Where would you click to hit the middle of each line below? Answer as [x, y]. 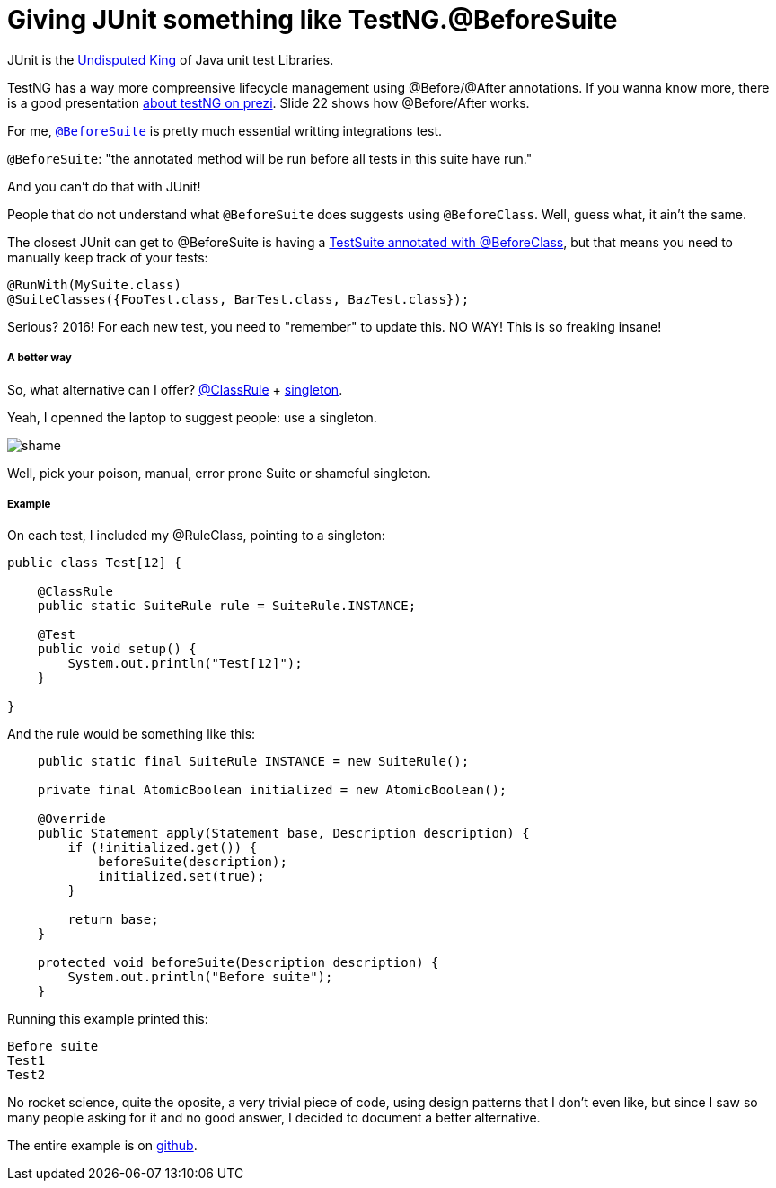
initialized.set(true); [181, 877]
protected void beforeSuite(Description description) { [238, 963]
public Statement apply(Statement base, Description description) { [283, 833]
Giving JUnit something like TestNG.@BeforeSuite [313, 20]
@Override [71, 819]
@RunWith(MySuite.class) [94, 284]
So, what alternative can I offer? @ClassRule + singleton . [175, 389]
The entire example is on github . [102, 1146]
